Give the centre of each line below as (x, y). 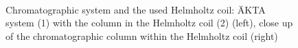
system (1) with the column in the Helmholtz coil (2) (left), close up (149, 23)
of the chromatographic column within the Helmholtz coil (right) (142, 35)
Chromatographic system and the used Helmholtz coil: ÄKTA (136, 9)
